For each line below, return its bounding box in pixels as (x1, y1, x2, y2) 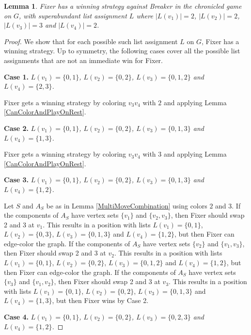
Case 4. (4, 312, 29, 322)
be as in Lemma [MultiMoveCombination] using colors (46, 200, 207, 210)
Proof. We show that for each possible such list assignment (4, 36, 178, 46)
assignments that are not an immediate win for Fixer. (4, 55, 163, 65)
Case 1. (4, 71, 29, 81)
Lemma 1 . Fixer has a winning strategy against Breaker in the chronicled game (4, 1, 242, 11)
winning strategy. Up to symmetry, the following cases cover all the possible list (4, 46, 240, 56)
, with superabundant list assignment (19, 10, 127, 20)
